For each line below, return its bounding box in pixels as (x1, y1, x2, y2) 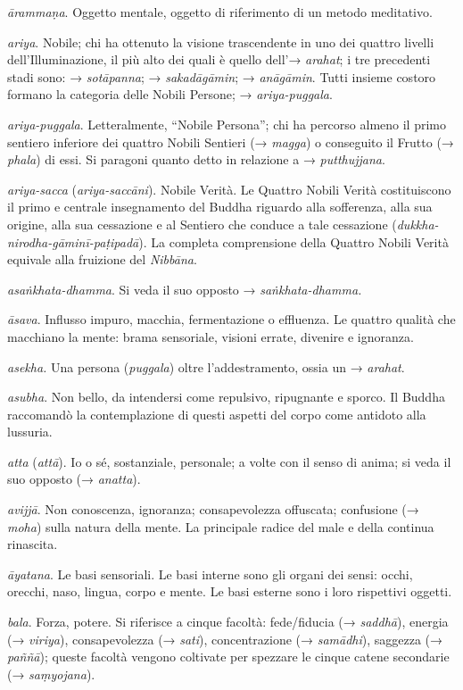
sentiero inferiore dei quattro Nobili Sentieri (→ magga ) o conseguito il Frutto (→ (7, 132, 454, 151)
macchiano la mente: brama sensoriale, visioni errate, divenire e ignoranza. (7, 327, 414, 345)
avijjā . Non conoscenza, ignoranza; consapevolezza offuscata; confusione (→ (7, 500, 419, 519)
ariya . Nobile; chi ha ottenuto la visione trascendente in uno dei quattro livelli (7, 32, 434, 51)
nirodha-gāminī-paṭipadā (7, 232, 139, 251)
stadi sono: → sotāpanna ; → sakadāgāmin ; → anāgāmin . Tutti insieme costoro (7, 67, 436, 86)
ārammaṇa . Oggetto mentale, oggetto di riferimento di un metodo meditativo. (7, 3, 433, 21)
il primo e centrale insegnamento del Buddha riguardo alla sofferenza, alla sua (7, 197, 433, 216)
